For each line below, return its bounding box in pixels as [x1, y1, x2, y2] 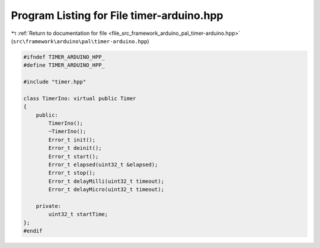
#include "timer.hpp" [23, 79, 87, 85]
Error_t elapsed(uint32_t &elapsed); [48, 162, 158, 168]
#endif [23, 228, 43, 234]
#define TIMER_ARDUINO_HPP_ [23, 62, 105, 69]
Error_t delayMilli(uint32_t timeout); [48, 178, 164, 185]
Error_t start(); [48, 153, 99, 160]
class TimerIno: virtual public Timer [23, 95, 136, 102]
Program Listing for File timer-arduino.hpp [11, 9, 223, 22]
